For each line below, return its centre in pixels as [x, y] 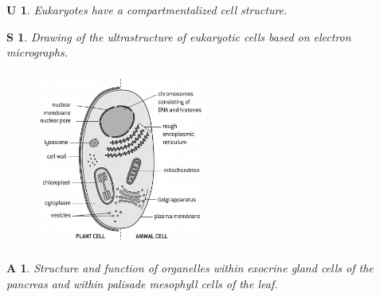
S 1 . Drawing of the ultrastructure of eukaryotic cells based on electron [179, 36]
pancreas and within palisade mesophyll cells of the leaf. [142, 283]
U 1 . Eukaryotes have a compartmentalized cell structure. [147, 10]
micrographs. [37, 52]
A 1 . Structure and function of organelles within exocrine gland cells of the [190, 268]
